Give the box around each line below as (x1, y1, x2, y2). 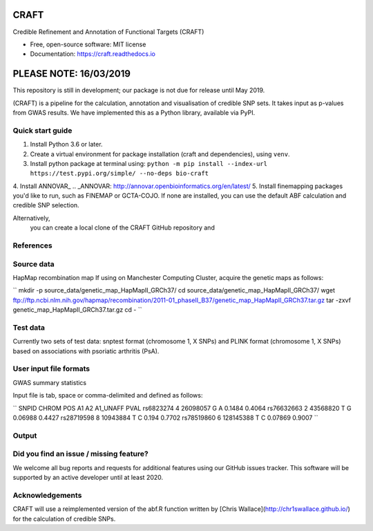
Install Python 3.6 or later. (30, 140, 103, 149)
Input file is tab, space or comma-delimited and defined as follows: (12, 391, 203, 400)
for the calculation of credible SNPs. (12, 514, 116, 523)
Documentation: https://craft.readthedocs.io (30, 50, 155, 58)
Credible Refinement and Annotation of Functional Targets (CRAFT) (12, 28, 204, 36)
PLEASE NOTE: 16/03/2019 (12, 68, 131, 80)
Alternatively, (12, 214, 50, 222)
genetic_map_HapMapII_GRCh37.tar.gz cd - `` (12, 306, 142, 314)
